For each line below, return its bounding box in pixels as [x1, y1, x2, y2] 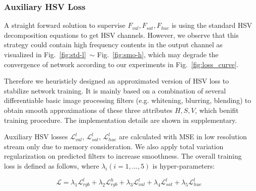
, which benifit [195, 104, 239, 115]
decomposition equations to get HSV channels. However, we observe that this [4, 29, 239, 40]
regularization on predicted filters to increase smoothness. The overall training [4, 151, 242, 161]
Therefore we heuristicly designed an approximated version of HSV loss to [4, 76, 229, 86]
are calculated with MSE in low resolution [119, 131, 247, 142]
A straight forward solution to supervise [4, 20, 126, 30]
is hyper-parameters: [152, 160, 215, 171]
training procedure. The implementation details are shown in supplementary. [4, 114, 237, 125]
